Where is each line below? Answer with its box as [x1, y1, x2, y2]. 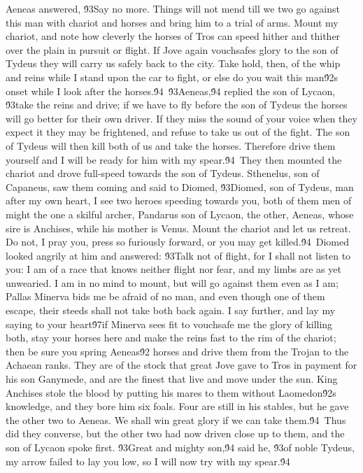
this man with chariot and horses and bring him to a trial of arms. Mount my [6, 15, 339, 29]
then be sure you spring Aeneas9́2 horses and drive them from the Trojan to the [6, 344, 349, 358]
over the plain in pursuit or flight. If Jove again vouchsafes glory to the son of [6, 42, 339, 57]
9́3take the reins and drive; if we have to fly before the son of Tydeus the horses [6, 97, 348, 112]
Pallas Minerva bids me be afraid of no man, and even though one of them [6, 289, 325, 304]
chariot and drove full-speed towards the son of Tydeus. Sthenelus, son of [6, 166, 320, 181]
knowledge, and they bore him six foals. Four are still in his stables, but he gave [6, 399, 349, 414]
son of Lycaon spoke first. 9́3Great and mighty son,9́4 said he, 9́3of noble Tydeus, [6, 440, 355, 454]
